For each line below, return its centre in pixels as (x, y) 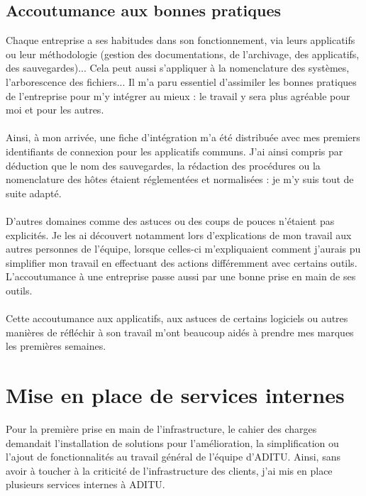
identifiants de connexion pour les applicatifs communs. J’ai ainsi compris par (174, 151)
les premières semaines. (56, 346)
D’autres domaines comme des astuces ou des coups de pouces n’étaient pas (170, 220)
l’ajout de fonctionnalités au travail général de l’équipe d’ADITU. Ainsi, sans (173, 457)
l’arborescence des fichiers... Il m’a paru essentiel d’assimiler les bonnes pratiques (181, 81)
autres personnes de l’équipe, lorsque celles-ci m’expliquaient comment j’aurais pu (183, 249)
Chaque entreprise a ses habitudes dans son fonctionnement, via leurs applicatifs (181, 40)
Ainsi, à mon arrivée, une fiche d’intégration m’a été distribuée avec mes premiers (183, 137)
